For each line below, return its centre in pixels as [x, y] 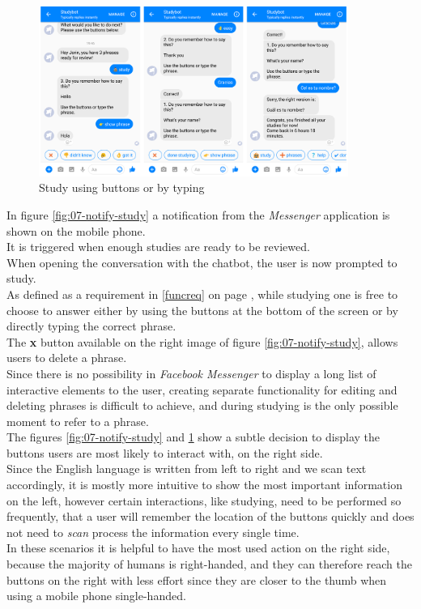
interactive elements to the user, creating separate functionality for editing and [202, 389]
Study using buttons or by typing [122, 187]
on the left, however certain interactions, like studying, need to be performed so [204, 500]
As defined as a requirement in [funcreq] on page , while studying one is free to [202, 294]
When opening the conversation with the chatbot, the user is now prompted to [202, 262]
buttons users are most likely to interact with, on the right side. [165, 452]
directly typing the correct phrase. [91, 326]
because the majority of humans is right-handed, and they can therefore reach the [209, 564]
